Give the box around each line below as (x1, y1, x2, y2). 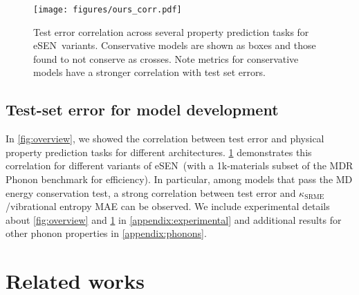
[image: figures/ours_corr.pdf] (33, 5, 182, 15)
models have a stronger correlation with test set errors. (33, 65, 266, 79)
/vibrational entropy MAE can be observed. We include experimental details (6, 199, 330, 213)
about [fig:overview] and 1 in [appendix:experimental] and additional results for (6, 212, 342, 227)
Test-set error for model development (6, 99, 279, 120)
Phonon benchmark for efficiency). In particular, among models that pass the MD (6, 172, 353, 187)
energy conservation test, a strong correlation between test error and (6, 185, 296, 200)
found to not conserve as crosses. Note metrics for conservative (33, 51, 299, 66)
